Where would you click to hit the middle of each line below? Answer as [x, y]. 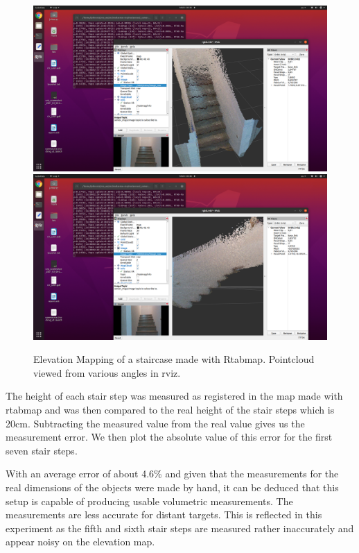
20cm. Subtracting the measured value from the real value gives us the [155, 423]
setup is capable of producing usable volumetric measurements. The [149, 501]
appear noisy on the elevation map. [80, 542]
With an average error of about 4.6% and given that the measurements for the [172, 474]
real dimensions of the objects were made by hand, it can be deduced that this [172, 487]
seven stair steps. [42, 450]
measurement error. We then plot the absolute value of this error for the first [169, 437]
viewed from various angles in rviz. [107, 372]
